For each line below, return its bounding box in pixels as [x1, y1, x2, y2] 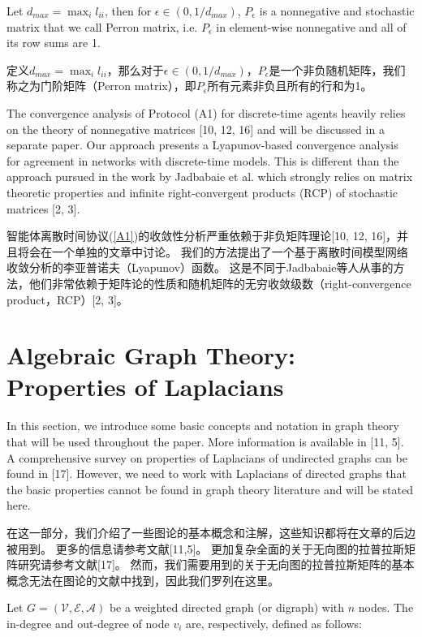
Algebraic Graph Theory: [6, 338, 295, 372]
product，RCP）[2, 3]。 [6, 291, 128, 308]
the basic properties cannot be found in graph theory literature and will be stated [6, 480, 414, 497]
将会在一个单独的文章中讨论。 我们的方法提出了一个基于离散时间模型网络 [17, 243, 408, 260]
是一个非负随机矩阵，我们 [269, 61, 406, 78]
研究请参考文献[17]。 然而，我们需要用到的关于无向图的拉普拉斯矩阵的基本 [17, 556, 415, 573]
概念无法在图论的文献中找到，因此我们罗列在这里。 [6, 571, 279, 588]
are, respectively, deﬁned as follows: [186, 614, 362, 631]
